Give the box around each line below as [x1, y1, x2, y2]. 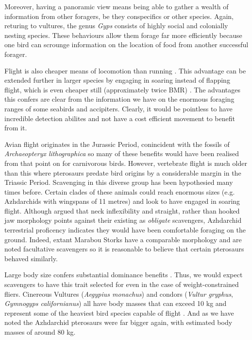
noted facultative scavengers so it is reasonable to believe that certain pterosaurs [4, 244, 244, 254]
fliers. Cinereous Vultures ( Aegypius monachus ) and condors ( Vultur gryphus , [4, 288, 233, 299]
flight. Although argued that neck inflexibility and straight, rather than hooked [4, 205, 240, 215]
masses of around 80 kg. [4, 327, 76, 337]
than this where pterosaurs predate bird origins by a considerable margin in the [4, 167, 241, 178]
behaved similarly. [4, 253, 58, 263]
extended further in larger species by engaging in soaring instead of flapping [4, 75, 230, 85]
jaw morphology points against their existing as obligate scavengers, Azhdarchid [4, 215, 242, 225]
